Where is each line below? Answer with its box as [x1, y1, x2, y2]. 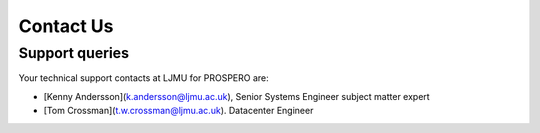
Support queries [18, 44, 130, 62]
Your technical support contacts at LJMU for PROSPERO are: [18, 72, 269, 84]
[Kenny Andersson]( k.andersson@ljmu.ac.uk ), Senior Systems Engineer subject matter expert [43, 90, 430, 102]
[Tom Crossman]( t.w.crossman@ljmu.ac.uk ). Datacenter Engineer [43, 105, 314, 117]
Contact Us [18, 15, 114, 37]
